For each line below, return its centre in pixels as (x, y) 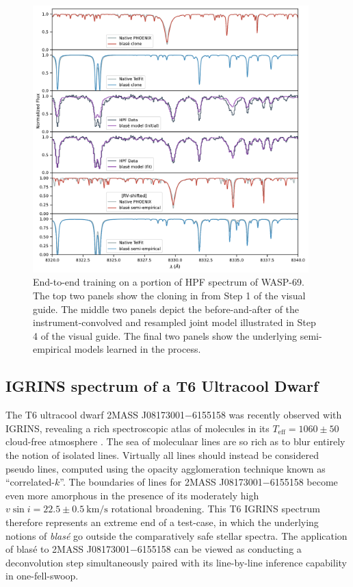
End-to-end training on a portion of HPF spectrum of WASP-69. (169, 282)
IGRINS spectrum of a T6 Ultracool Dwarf (162, 386)
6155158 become (304, 482)
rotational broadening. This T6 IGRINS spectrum (216, 509)
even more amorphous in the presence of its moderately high (132, 495)
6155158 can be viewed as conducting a (219, 549)
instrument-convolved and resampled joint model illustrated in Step (174, 322)
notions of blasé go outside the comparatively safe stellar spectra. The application (176, 535)
